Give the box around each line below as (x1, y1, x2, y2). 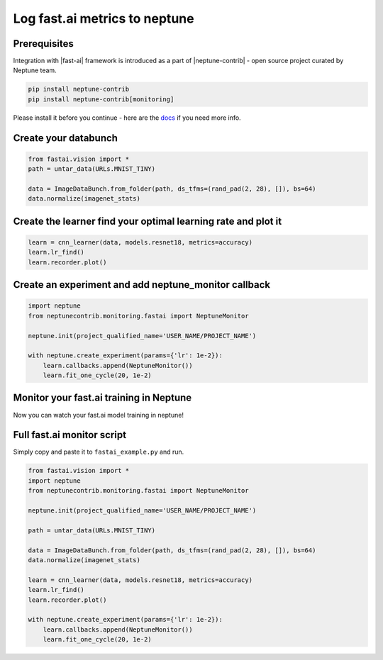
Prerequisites (13, 38, 74, 50)
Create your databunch (13, 132, 118, 144)
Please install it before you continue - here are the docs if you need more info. (13, 113, 241, 122)
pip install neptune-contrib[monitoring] (28, 95, 174, 103)
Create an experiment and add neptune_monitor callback (13, 279, 271, 291)
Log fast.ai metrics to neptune (13, 11, 194, 26)
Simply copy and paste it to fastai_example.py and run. (13, 447, 184, 457)
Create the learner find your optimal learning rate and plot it (13, 215, 282, 227)
